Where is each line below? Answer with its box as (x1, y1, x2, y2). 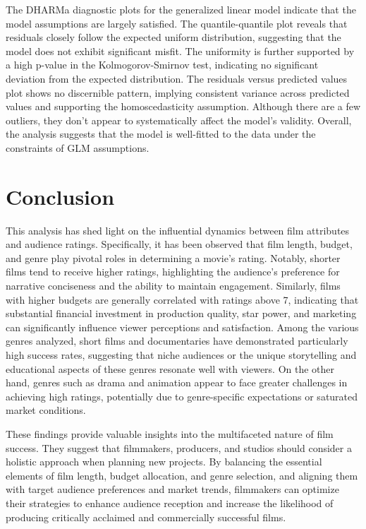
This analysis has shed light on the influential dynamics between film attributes (6, 222, 350, 237)
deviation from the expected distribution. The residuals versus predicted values (6, 71, 348, 85)
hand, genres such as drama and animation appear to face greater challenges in (6, 375, 348, 390)
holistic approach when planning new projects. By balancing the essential (6, 454, 322, 469)
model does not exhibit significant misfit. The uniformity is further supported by (6, 43, 355, 58)
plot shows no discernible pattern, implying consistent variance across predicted (6, 85, 350, 100)
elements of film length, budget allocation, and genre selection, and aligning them (6, 468, 358, 482)
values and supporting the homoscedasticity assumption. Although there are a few (6, 99, 361, 114)
